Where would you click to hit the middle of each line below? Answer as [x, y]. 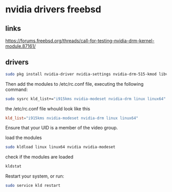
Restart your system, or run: [35, 176]
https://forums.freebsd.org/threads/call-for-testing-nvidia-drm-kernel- [80, 41]
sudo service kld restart [33, 186]
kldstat [14, 166]
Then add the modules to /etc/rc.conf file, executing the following [74, 84]
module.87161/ [20, 46]
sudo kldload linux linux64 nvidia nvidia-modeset [60, 147]
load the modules [24, 138]
